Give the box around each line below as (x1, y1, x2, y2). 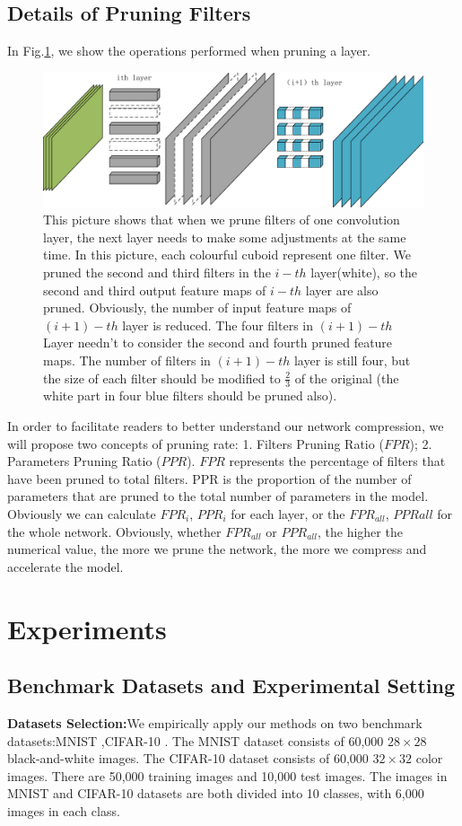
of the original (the (294, 368, 399, 387)
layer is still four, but (293, 351, 411, 370)
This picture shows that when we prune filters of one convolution (43, 210, 400, 229)
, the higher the (317, 522, 403, 540)
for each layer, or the (231, 505, 345, 523)
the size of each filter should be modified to (43, 368, 281, 387)
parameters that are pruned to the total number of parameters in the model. (7, 487, 429, 505)
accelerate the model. (7, 557, 124, 576)
